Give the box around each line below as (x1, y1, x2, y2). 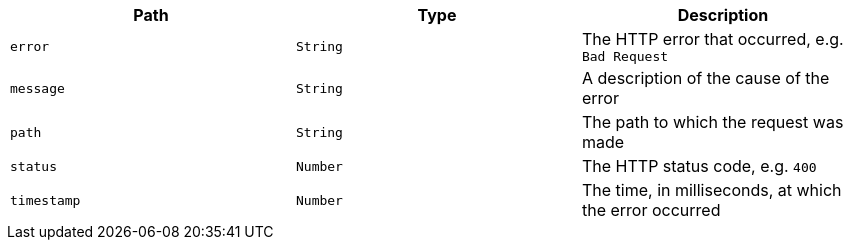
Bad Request (581, 49, 669, 64)
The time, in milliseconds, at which (581, 180, 842, 200)
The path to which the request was (581, 112, 844, 132)
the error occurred (581, 200, 721, 220)
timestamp (10, 192, 81, 208)
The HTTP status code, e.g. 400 (581, 156, 817, 176)
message (10, 80, 65, 96)
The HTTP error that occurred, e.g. (581, 29, 844, 49)
